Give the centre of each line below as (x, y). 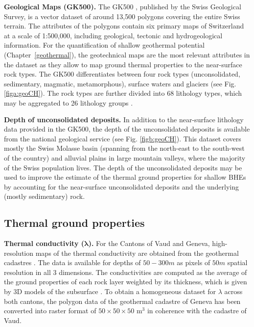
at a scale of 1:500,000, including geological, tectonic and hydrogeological (113, 35)
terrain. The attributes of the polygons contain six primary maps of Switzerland (124, 26)
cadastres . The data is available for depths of (72, 262)
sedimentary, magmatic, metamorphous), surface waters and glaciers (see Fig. (120, 83)
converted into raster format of (50, 311)
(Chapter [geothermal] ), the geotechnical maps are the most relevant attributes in (127, 54)
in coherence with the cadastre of (197, 311)
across (233, 291)
